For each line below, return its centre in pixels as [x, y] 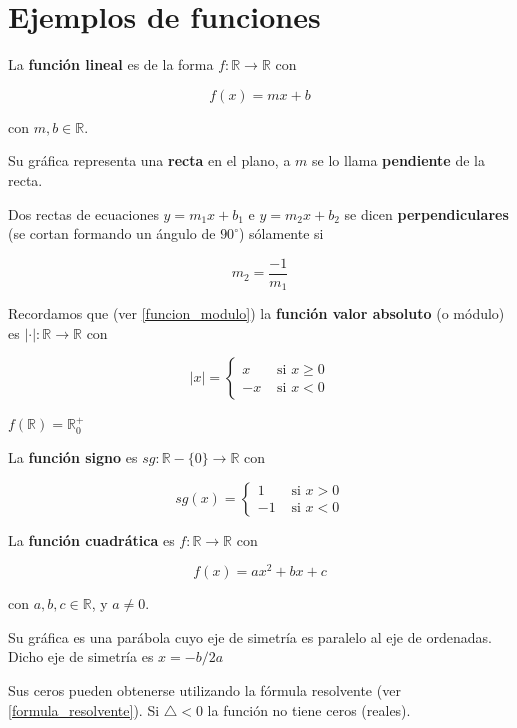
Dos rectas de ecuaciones [83, 213]
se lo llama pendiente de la [398, 160]
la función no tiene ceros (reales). [309, 709]
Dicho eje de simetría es [81, 656]
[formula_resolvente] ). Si [84, 709]
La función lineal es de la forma [111, 64]
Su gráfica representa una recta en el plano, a [149, 160]
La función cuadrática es [91, 539]
